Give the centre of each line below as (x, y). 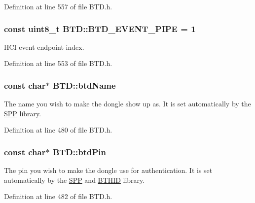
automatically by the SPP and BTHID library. (74, 180)
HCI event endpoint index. (44, 47)
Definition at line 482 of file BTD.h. (58, 196)
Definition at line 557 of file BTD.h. (58, 6)
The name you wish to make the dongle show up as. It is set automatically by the (127, 104)
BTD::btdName (84, 85)
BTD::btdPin (79, 152)
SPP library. (23, 113)
